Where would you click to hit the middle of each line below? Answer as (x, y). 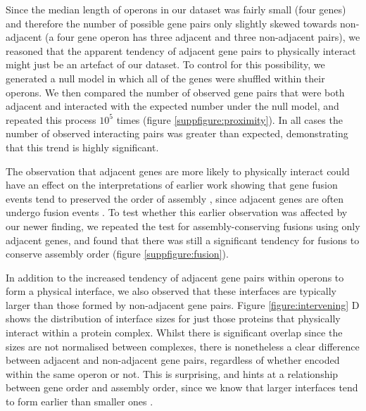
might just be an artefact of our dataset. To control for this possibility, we (165, 64)
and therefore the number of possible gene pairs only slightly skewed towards (171, 23)
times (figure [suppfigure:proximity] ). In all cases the (229, 119)
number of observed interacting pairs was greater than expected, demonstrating (177, 133)
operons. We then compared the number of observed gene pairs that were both (175, 92)
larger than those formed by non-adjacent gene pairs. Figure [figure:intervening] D (183, 304)
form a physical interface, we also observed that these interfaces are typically (171, 291)
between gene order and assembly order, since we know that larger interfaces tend (182, 387)
